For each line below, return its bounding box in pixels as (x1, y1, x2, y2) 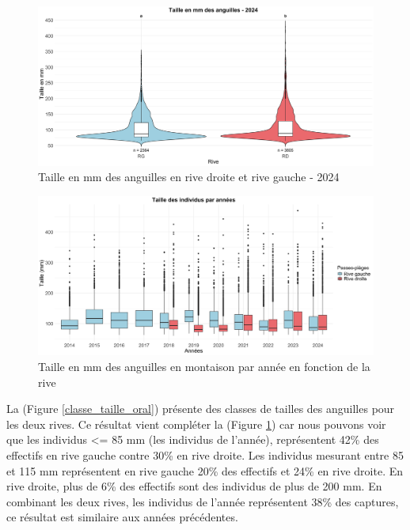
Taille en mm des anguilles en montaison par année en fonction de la (38, 358, 370, 375)
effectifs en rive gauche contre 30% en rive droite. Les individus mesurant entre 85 (6, 447, 404, 464)
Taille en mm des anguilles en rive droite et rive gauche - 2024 (38, 168, 340, 185)
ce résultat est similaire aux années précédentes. (6, 509, 238, 525)
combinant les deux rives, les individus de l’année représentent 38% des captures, (6, 493, 399, 509)
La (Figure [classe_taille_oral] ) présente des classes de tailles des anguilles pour (6, 400, 395, 417)
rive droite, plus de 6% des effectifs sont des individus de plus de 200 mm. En (6, 478, 382, 494)
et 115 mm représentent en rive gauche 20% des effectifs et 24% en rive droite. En (6, 462, 404, 479)
